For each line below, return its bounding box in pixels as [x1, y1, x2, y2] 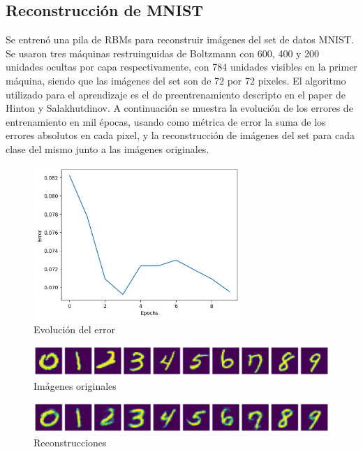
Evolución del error [34, 321, 115, 336]
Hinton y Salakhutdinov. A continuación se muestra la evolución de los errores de [6, 101, 353, 115]
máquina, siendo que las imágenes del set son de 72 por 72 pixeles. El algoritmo [6, 73, 346, 87]
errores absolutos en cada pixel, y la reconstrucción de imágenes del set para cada [6, 128, 355, 143]
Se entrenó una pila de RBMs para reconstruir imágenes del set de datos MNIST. [6, 32, 354, 47]
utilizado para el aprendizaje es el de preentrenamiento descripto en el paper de [6, 87, 346, 101]
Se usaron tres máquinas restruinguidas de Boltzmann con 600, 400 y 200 [6, 45, 320, 60]
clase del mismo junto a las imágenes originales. [6, 141, 209, 156]
